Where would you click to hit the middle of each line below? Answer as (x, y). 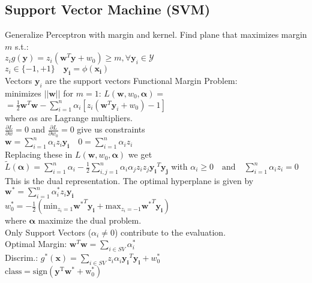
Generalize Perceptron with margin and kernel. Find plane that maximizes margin (156, 34)
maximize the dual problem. (90, 220)
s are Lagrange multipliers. (83, 117)
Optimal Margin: (36, 244)
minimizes (23, 93)
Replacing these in (39, 154)
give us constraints (111, 129)
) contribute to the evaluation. (170, 232)
